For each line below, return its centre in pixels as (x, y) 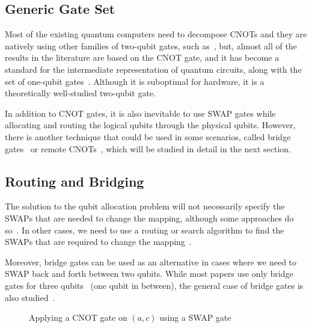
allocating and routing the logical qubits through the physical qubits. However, (150, 125)
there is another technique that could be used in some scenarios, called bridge (148, 136)
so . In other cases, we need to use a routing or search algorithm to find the (145, 230)
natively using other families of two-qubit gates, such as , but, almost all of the (151, 45)
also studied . (30, 297)
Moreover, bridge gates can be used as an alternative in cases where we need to (151, 261)
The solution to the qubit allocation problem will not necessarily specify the (145, 206)
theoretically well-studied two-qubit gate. (80, 93)
